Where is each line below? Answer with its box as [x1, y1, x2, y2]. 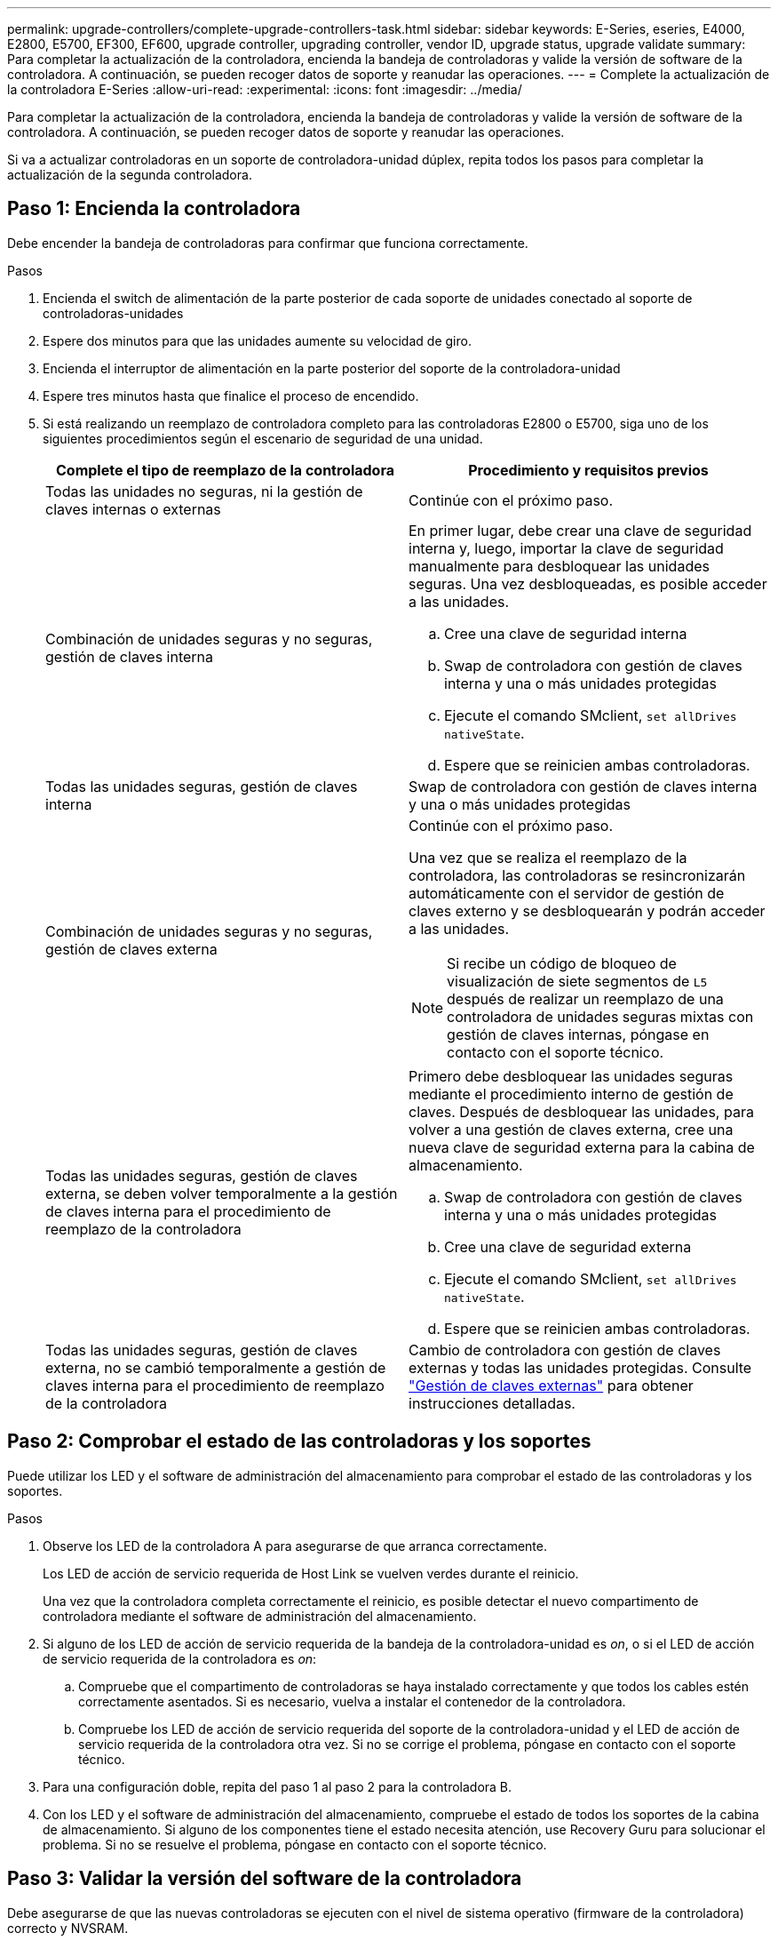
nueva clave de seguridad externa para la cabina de [409, 1138, 755, 1156]
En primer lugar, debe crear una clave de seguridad [409, 521, 752, 539]
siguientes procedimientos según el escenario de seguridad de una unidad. [43, 430, 483, 446]
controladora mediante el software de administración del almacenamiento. [43, 1608, 477, 1624]
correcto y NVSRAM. [7, 1920, 129, 1936]
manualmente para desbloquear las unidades [409, 556, 710, 575]
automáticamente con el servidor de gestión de [409, 883, 725, 902]
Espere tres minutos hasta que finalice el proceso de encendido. [43, 387, 419, 403]
